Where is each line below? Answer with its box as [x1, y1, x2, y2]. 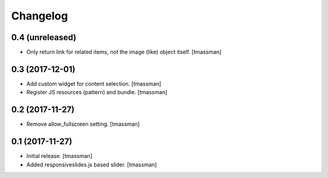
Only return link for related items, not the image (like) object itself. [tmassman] [26, 49, 222, 56]
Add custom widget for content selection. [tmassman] [26, 80, 162, 87]
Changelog [11, 9, 68, 22]
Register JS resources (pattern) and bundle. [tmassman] [26, 89, 168, 96]
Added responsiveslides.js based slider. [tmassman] [26, 161, 157, 168]
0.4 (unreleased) [11, 32, 77, 43]
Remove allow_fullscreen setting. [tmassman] [26, 120, 140, 128]
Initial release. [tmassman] [26, 152, 92, 160]
